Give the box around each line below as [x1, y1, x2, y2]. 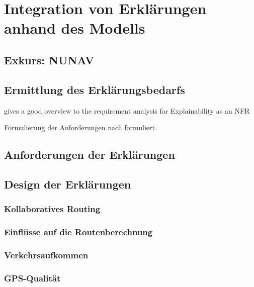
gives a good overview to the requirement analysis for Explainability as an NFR [4, 105, 250, 116]
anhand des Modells [4, 18, 145, 38]
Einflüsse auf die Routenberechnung [4, 226, 153, 238]
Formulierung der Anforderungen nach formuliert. [4, 122, 157, 133]
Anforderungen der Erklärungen [4, 147, 175, 162]
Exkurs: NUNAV [4, 52, 95, 67]
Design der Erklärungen [4, 176, 131, 192]
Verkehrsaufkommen [4, 248, 89, 261]
